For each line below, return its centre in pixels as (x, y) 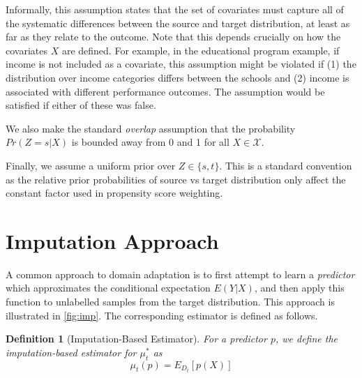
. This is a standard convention (286, 165)
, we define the (307, 339)
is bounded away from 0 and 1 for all (150, 142)
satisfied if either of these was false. (81, 105)
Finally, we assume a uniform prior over (91, 165)
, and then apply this (299, 288)
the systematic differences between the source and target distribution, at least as (178, 23)
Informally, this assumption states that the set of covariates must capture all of (175, 9)
